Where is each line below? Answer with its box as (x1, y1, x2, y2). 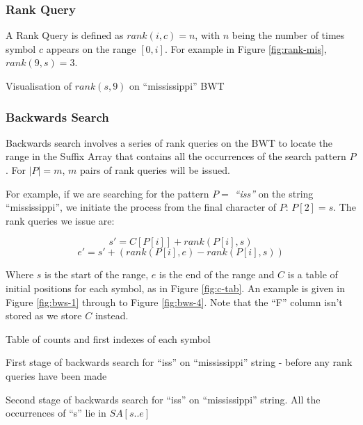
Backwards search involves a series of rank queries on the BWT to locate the (6, 135, 332, 150)
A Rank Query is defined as (6, 28, 124, 42)
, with (195, 28, 220, 42)
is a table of (287, 267, 338, 282)
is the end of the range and (159, 267, 275, 282)
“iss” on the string (234, 186, 314, 200)
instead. (95, 308, 129, 323)
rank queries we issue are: (6, 213, 115, 227)
